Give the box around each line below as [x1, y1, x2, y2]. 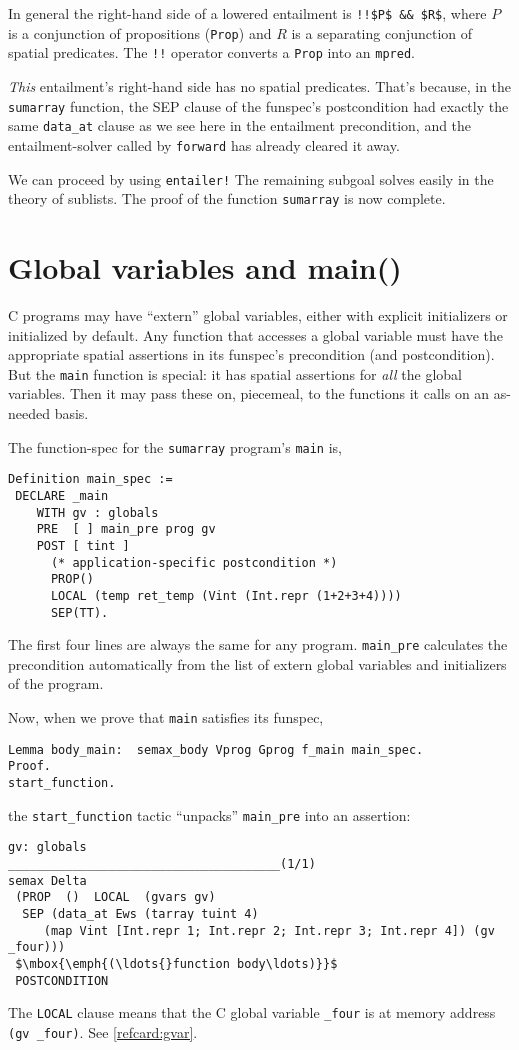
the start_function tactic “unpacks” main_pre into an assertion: [8, 804, 411, 825]
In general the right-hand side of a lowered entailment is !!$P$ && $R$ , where [8, 3, 487, 23]
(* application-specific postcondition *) [50, 555, 338, 570]
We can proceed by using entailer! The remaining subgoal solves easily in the [8, 168, 494, 189]
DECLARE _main [15, 488, 109, 503]
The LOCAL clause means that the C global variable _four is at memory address [8, 1002, 496, 1023]
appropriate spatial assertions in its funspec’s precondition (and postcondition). [8, 344, 495, 365]
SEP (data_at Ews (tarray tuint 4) [22, 906, 259, 921]
